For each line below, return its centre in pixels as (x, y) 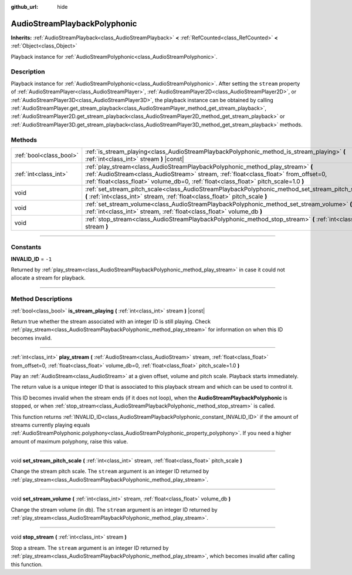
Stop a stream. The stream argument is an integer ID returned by (90, 548)
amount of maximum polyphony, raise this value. (70, 441)
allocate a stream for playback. (48, 278)
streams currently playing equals (50, 425)
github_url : (24, 7)
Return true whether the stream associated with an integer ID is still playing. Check (111, 321)
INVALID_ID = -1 (31, 259)
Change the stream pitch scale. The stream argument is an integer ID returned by (110, 471)
